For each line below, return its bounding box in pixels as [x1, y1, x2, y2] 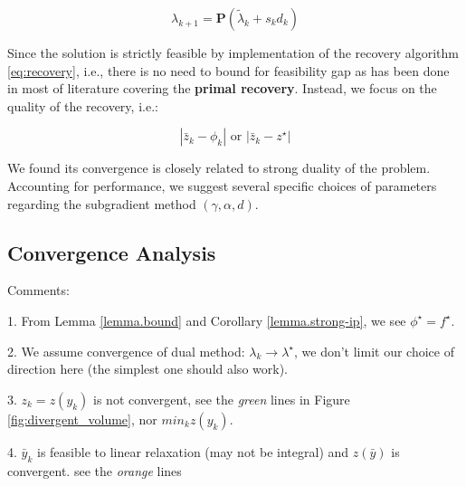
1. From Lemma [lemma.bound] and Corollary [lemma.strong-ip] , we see [7, 310, 406, 329]
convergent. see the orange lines [7, 461, 182, 480]
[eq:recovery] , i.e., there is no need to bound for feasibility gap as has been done [7, 61, 450, 80]
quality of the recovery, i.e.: [7, 96, 158, 115]
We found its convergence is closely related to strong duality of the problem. [7, 158, 431, 177]
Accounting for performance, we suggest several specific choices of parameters [7, 176, 437, 195]
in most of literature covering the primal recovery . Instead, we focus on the [7, 79, 437, 98]
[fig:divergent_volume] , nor [7, 409, 157, 428]
